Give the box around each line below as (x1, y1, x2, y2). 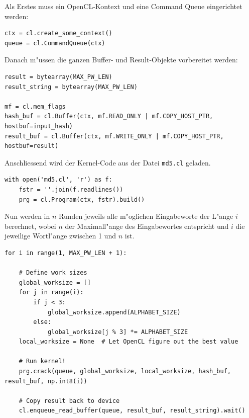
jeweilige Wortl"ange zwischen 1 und (5, 230, 116, 241)
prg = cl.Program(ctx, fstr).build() (19, 196, 145, 203)
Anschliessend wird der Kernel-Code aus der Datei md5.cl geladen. (5, 157, 211, 168)
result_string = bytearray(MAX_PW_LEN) (5, 83, 138, 91)
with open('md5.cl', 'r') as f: (5, 176, 112, 184)
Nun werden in (5, 211, 50, 221)
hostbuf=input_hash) (5, 122, 73, 130)
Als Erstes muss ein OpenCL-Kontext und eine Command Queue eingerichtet (5, 1, 242, 11)
